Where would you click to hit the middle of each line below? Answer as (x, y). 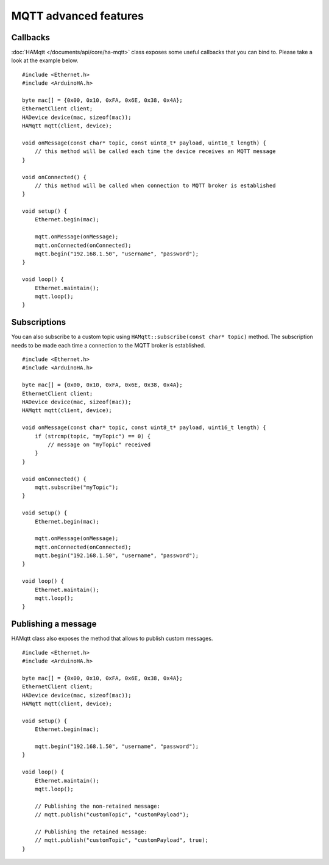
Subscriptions (39, 322)
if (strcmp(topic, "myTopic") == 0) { (93, 436)
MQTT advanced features (78, 16)
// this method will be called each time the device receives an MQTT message (155, 151)
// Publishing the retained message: (91, 831)
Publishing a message (54, 624)
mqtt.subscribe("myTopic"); (76, 487)
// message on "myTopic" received (99, 444)
